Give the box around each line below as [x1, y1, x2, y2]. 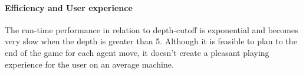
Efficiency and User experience [5, 1, 133, 13]
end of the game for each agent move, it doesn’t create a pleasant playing [5, 46, 269, 58]
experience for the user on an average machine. [5, 58, 174, 70]
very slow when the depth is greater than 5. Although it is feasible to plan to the [5, 35, 297, 47]
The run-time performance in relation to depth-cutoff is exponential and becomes [5, 23, 298, 36]
